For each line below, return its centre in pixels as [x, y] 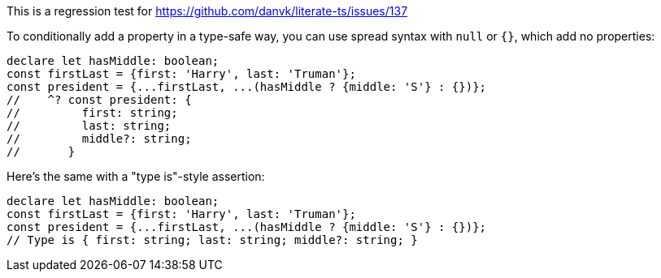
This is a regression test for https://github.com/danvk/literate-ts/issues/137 [207, 11]
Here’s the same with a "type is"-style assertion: [136, 176]
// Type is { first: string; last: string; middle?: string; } [212, 240]
